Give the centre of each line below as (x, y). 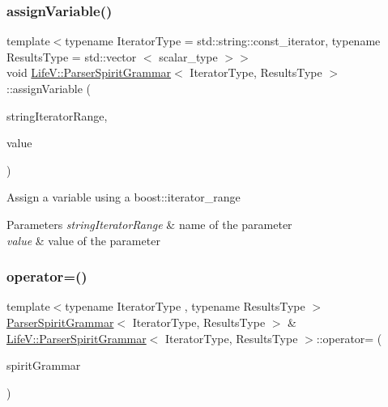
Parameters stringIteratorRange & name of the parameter (149, 224)
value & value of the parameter (83, 240)
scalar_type (188, 56)
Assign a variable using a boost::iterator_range (124, 197)
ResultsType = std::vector (72, 56)
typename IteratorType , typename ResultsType (185, 306)
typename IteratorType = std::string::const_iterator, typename (223, 41)
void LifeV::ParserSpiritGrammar (89, 72)
